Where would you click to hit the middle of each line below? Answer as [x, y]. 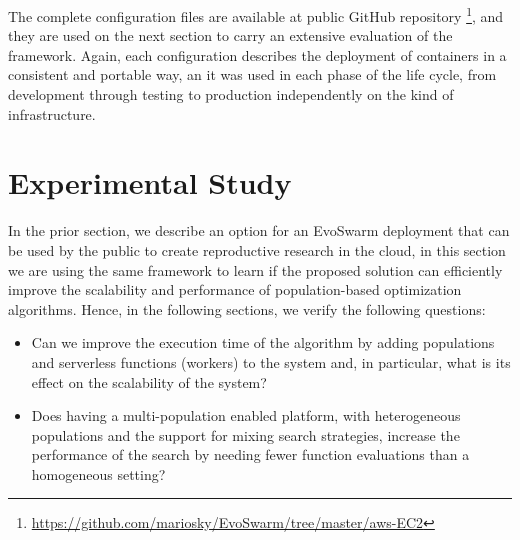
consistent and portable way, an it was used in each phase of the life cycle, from [252, 74]
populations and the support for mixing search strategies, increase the [245, 434]
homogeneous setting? [98, 473]
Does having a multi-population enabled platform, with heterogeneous [246, 415]
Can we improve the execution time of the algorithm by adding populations [263, 342]
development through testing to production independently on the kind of [231, 94]
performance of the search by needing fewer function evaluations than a [250, 454]
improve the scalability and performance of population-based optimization [235, 289]
